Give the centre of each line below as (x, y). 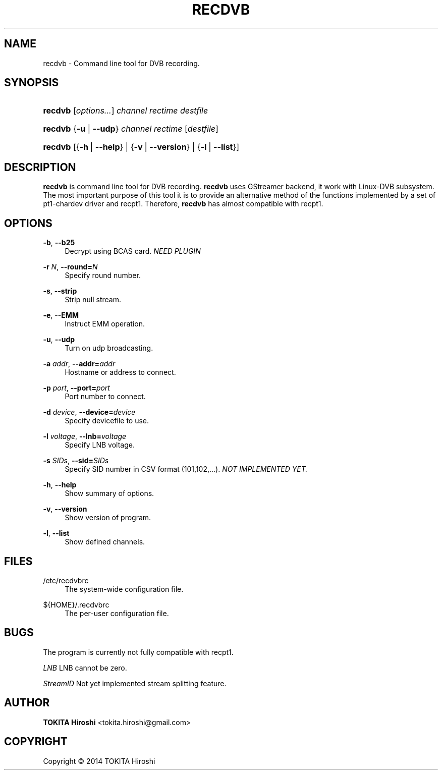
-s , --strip (60, 291)
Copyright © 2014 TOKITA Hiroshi (99, 761)
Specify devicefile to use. (107, 421)
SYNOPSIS (32, 83)
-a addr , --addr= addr (79, 364)
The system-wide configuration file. (124, 589)
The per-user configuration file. (117, 613)
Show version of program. (108, 518)
